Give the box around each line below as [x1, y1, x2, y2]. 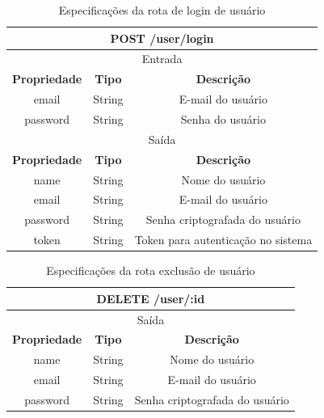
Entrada [141, 50, 183, 67]
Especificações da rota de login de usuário [58, 2, 266, 18]
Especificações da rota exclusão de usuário [46, 262, 255, 279]
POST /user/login [110, 29, 214, 46]
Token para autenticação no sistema [134, 231, 313, 248]
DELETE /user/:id [96, 289, 205, 306]
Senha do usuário [180, 110, 266, 127]
